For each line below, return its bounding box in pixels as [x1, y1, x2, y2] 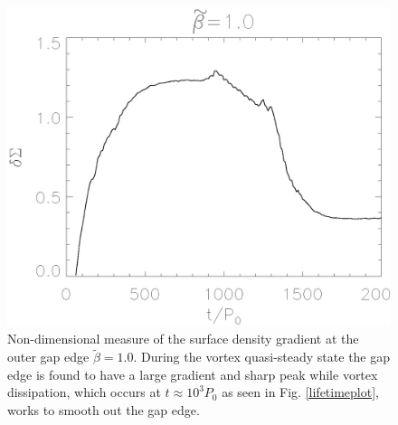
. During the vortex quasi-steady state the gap [133, 347, 391, 366]
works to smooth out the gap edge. [7, 400, 200, 419]
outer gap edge [7, 347, 90, 366]
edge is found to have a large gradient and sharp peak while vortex [7, 364, 378, 383]
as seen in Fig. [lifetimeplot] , [222, 382, 379, 401]
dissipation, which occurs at [7, 382, 161, 401]
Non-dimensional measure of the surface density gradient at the [7, 329, 359, 348]
